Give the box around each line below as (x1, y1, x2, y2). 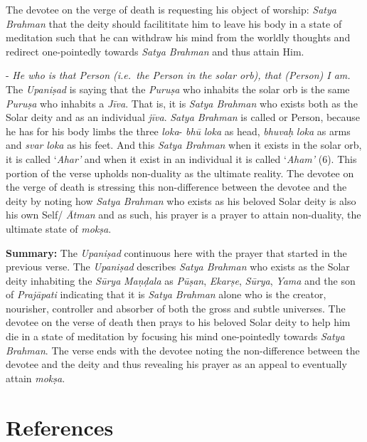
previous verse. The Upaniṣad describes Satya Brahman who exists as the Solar (6, 259, 350, 274)
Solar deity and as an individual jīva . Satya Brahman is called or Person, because (6, 110, 361, 125)
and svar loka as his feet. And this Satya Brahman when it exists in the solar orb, (6, 137, 362, 152)
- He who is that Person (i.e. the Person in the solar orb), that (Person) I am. (6, 68, 351, 83)
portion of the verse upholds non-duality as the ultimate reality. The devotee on (6, 165, 354, 180)
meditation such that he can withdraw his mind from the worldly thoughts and (6, 30, 351, 45)
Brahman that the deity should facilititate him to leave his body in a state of (6, 16, 342, 31)
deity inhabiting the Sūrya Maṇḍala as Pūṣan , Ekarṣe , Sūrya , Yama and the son (6, 273, 356, 288)
